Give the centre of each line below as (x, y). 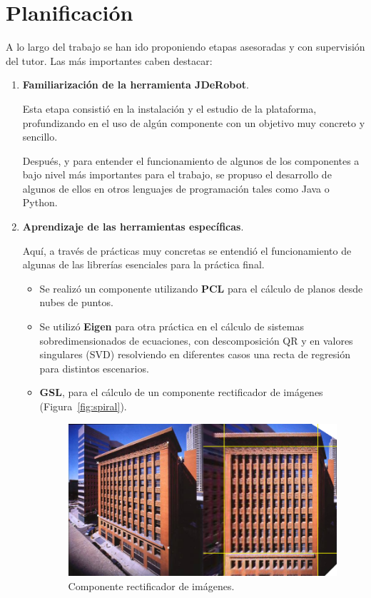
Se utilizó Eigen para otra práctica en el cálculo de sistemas (172, 326)
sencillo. (40, 137)
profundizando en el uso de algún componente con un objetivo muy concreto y (194, 122)
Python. (40, 202)
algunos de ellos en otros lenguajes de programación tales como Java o (176, 188)
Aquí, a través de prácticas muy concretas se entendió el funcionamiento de (187, 250)
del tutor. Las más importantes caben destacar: (109, 60)
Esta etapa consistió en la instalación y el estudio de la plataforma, (169, 108)
